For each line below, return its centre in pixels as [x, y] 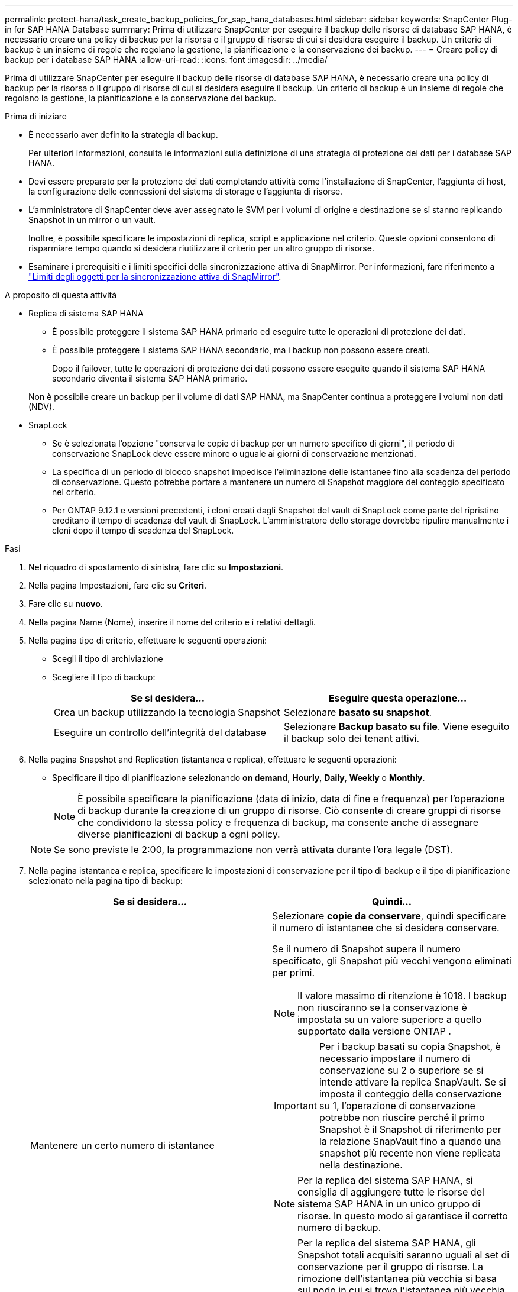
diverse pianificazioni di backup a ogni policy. [179, 834]
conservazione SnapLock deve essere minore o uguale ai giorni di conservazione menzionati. [234, 453]
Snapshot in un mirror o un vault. [92, 220]
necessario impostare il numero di [394, 1058]
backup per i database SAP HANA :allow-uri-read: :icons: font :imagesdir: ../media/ [166, 59]
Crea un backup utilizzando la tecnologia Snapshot [167, 712]
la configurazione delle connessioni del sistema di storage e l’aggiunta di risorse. [186, 191]
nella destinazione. [361, 1165]
